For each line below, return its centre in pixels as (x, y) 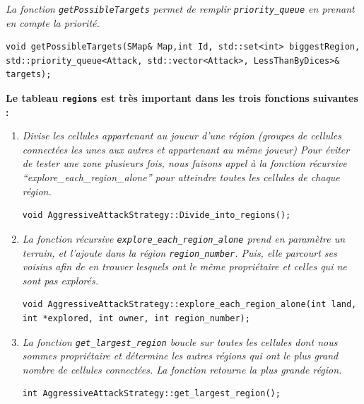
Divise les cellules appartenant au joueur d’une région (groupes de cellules (182, 135)
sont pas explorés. (60, 280)
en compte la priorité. (53, 22)
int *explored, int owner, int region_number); (136, 318)
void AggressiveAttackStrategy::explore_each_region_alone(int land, (189, 305)
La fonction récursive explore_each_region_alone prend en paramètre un (184, 238)
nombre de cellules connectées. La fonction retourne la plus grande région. (182, 369)
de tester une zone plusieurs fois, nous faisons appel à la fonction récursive (184, 163)
